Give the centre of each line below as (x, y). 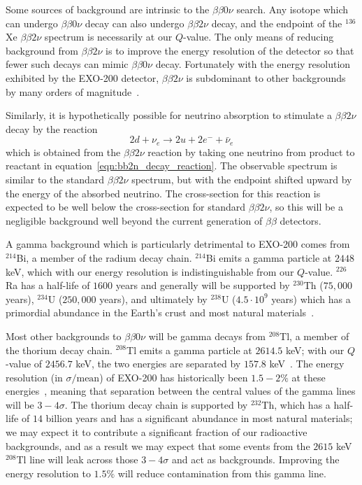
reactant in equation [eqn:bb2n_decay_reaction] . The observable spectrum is (172, 166)
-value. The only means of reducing (259, 37)
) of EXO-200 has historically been (174, 377)
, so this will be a (306, 207)
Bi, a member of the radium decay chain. (104, 257)
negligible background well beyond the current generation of (134, 220)
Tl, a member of (314, 336)
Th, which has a (296, 404)
